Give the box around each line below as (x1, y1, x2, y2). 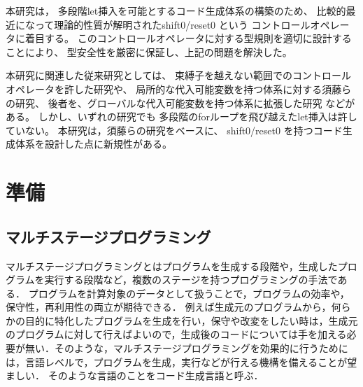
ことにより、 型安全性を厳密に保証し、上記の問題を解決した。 (6, 44, 292, 59)
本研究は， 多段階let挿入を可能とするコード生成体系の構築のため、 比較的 (6, 3, 346, 17)
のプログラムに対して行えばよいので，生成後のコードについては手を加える (6, 327, 347, 342)
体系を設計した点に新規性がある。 (15, 136, 172, 151)
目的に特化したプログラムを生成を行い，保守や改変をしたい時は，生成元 (24, 313, 358, 328)
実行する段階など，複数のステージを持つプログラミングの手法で (44, 272, 338, 287)
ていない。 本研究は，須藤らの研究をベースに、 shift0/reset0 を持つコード (6, 122, 343, 137)
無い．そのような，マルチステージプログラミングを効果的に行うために (24, 341, 348, 356)
